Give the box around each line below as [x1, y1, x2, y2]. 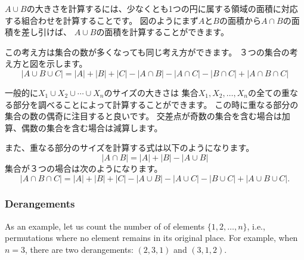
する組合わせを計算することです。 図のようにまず [5, 14, 198, 26]
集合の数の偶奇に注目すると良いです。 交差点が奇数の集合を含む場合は [5, 110, 282, 122]
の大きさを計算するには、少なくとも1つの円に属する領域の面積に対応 [26, 2, 298, 14]
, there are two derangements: [25, 243, 134, 255]
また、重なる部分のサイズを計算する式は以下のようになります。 [5, 141, 255, 154]
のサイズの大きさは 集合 [104, 86, 198, 98]
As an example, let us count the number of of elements [5, 219, 205, 232]
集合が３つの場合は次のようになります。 [5, 162, 163, 174]
